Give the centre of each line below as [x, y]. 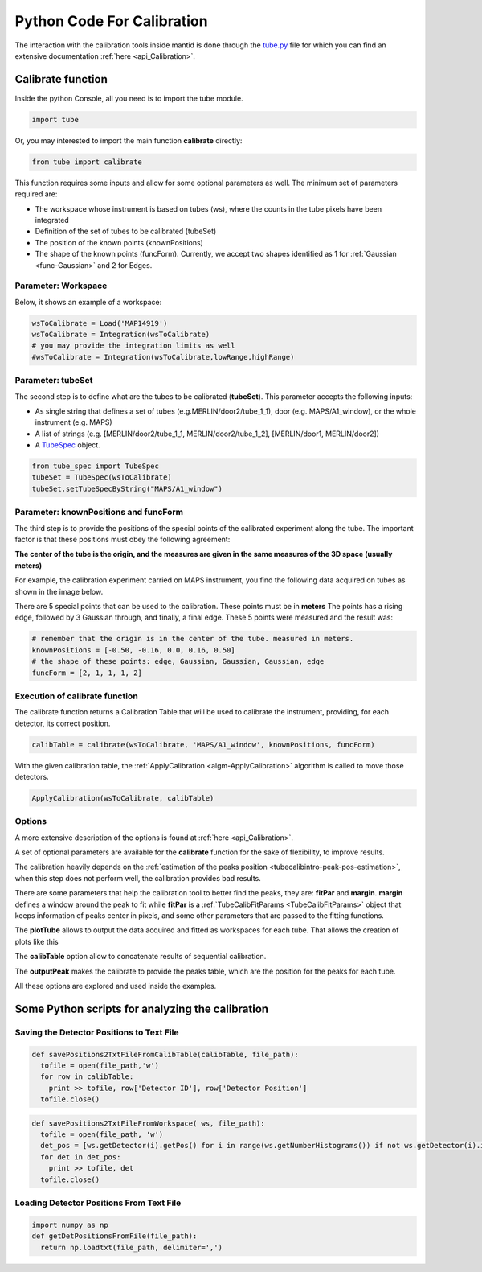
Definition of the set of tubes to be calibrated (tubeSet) [126, 231]
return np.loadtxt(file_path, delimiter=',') [131, 1247]
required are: [36, 194]
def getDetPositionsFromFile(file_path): [114, 1236]
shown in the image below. [59, 591]
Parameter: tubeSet [54, 381]
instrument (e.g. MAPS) [74, 422]
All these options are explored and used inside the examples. [116, 986]
